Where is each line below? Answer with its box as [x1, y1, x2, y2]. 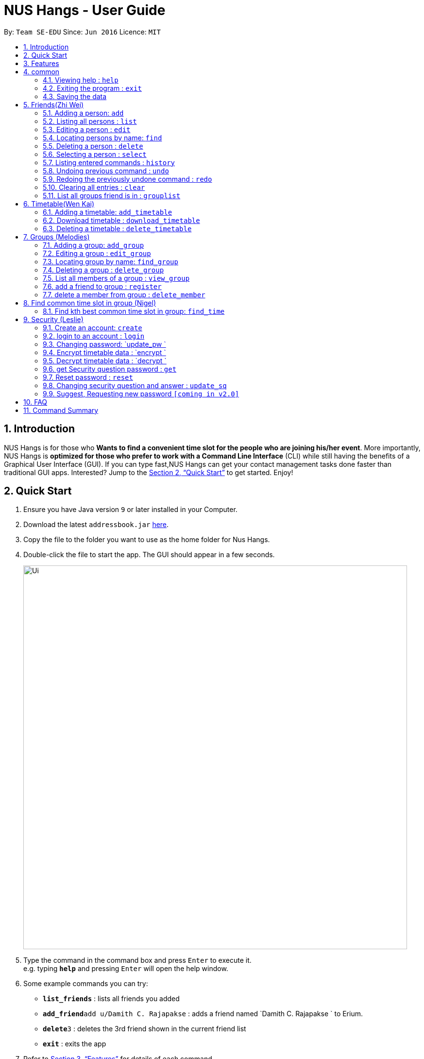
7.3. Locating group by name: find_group [43, 257, 178, 266]
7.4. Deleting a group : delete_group [43, 265, 164, 274]
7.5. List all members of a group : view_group [43, 273, 190, 282]
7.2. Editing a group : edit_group [43, 249, 151, 257]
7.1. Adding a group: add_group [43, 240, 144, 249]
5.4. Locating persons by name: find [43, 133, 162, 142]
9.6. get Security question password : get [43, 364, 177, 373]
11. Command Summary [23, 406, 99, 414]
